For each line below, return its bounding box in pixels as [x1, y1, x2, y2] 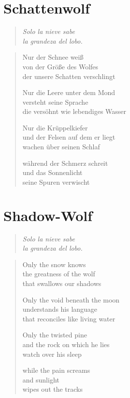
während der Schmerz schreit [22, 158, 108, 168]
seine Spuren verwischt [22, 176, 90, 187]
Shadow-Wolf [3, 205, 92, 225]
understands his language [22, 304, 98, 314]
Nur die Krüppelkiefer [22, 122, 88, 132]
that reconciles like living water [22, 313, 116, 323]
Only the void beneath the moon [22, 294, 120, 304]
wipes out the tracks [22, 384, 83, 394]
